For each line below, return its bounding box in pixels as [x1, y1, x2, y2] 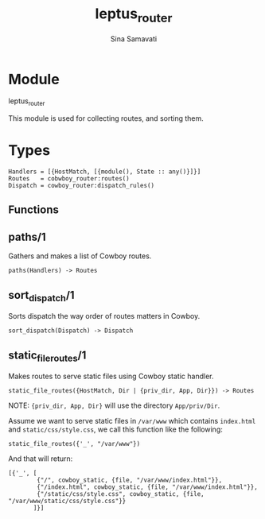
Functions [8, 203, 60, 217]
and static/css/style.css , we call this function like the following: [8, 424, 223, 434]
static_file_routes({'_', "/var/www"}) [8, 440, 141, 448]
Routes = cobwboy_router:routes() [8, 175, 130, 183]
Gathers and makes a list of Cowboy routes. [8, 251, 152, 261]
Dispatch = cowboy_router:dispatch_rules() [8, 182, 155, 190]
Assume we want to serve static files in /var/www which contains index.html [8, 416, 256, 426]
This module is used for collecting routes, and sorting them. [8, 114, 205, 123]
